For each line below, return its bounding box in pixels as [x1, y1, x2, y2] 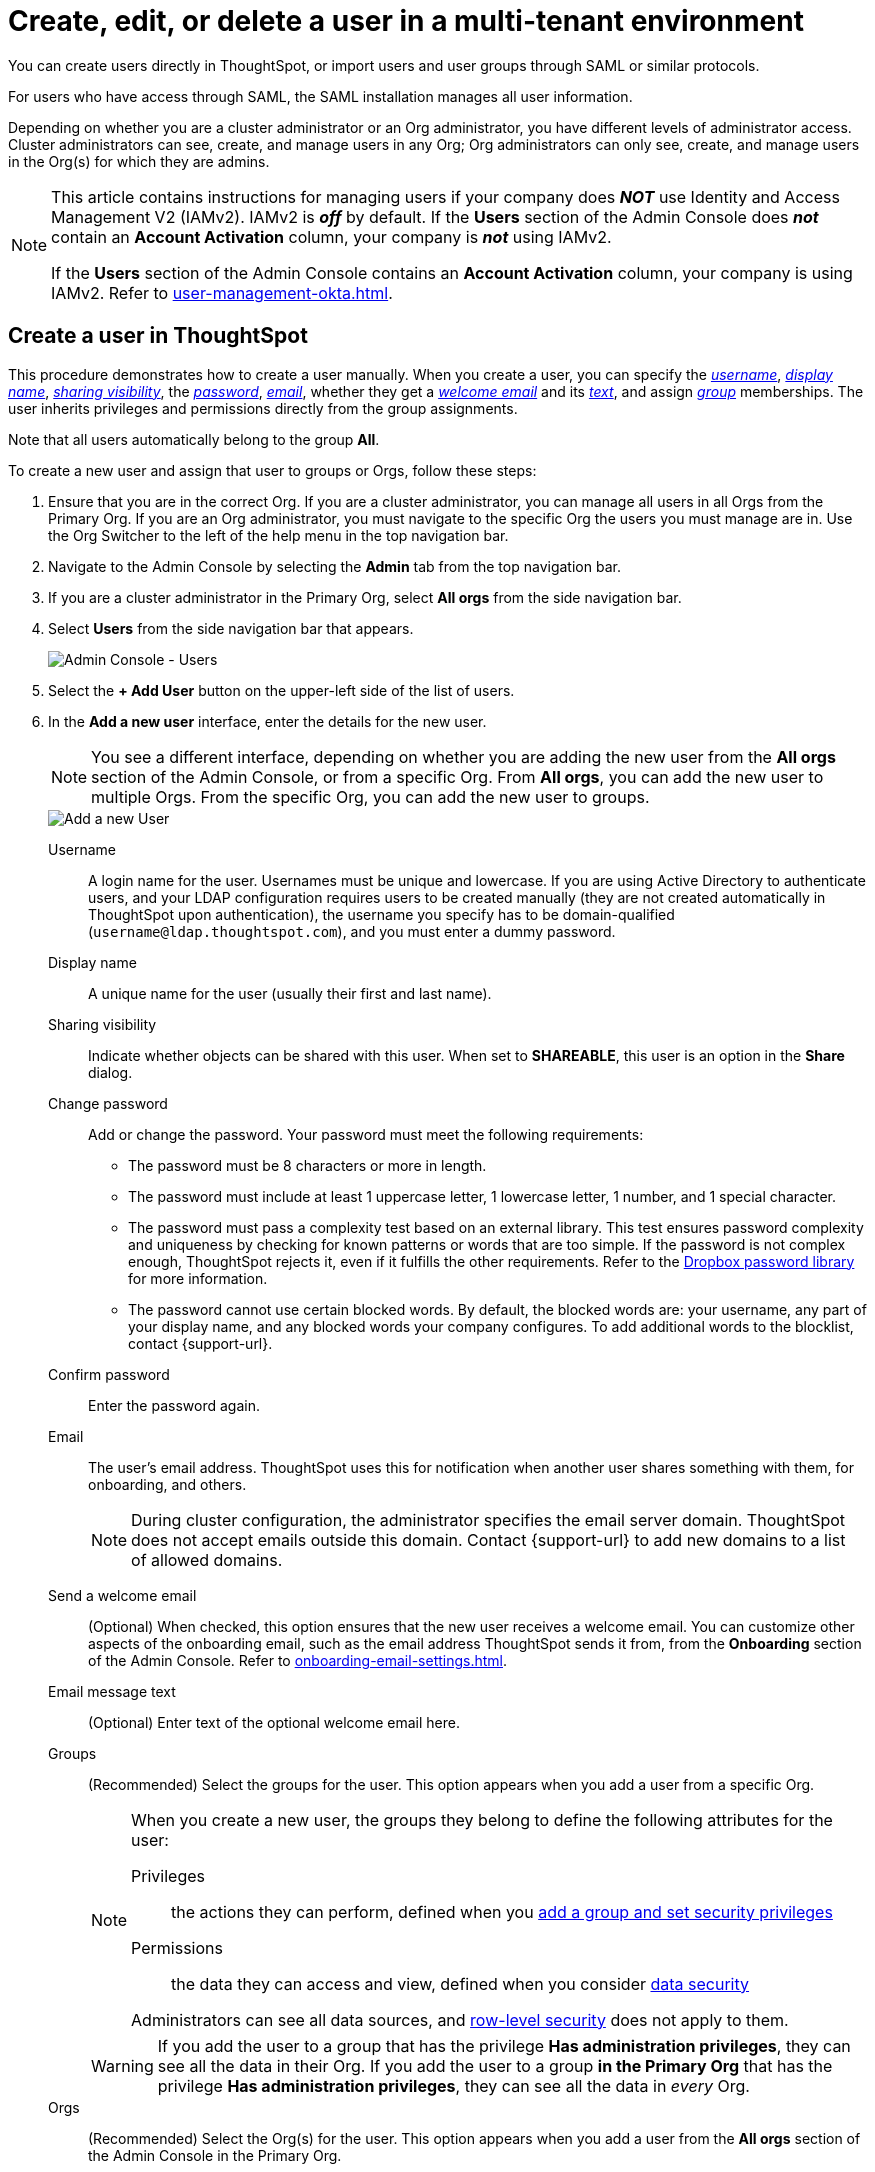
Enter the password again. [88, 1396, 260, 1414]
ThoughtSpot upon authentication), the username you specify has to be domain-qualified [88, 905, 675, 923]
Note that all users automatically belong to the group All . [8, 430, 380, 448]
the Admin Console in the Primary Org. [88, 2146, 342, 2164]
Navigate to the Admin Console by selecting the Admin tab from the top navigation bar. [48, 557, 621, 575]
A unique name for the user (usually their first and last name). [88, 984, 492, 1002]
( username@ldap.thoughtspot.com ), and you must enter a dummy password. [88, 922, 616, 940]
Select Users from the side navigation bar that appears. [48, 619, 414, 637]
